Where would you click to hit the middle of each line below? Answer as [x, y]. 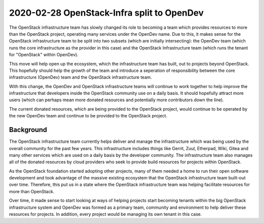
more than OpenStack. [32, 191]
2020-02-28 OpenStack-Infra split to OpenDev [106, 13]
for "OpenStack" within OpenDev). [44, 55]
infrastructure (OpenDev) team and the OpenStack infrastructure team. [80, 77]
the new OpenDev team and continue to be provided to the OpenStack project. [88, 116]
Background [28, 130]
